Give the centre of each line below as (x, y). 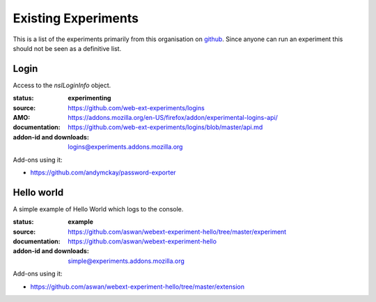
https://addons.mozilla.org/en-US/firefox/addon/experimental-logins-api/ (173, 118)
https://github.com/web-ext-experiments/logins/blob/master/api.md (165, 127)
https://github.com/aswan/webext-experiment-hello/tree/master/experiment (177, 232)
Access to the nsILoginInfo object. (62, 85)
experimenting (89, 98)
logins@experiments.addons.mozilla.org (125, 147)
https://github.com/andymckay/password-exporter (103, 172)
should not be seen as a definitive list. (67, 48)
